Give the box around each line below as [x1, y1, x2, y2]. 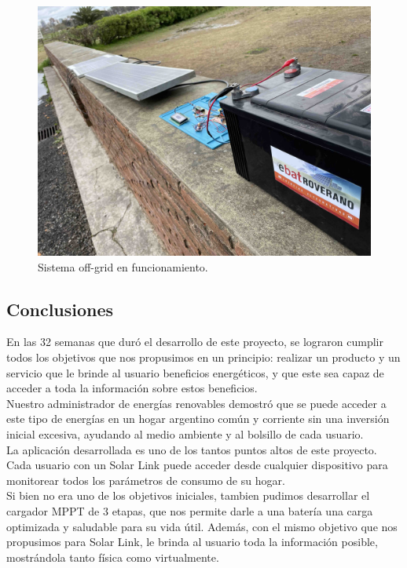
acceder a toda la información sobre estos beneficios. [6, 380, 258, 396]
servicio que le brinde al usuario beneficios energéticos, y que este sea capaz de [6, 364, 384, 380]
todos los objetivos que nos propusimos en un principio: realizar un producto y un [6, 348, 401, 365]
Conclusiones [6, 297, 114, 321]
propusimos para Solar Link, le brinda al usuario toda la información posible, [6, 533, 378, 550]
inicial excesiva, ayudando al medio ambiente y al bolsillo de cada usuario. [6, 425, 364, 442]
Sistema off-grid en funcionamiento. [38, 258, 208, 275]
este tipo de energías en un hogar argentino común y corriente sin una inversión [6, 410, 390, 427]
